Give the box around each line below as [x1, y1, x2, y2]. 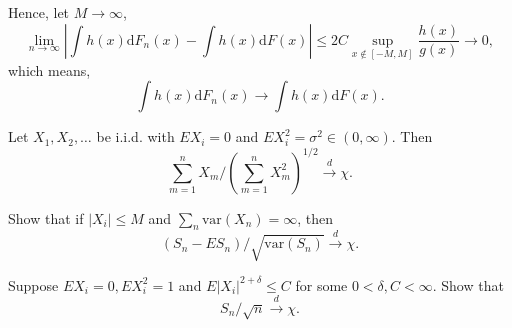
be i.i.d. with [96, 126, 175, 147]
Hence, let [8, 2, 70, 22]
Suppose [8, 274, 59, 295]
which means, [8, 59, 91, 80]
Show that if [8, 207, 84, 228]
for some [295, 274, 348, 295]
